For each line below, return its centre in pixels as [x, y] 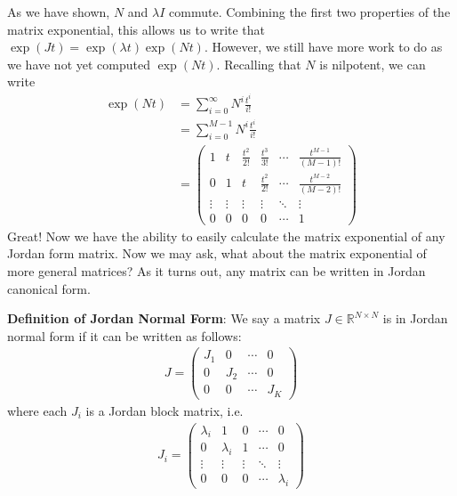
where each [37, 410]
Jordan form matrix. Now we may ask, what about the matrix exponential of [217, 253]
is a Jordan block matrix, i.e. [164, 410]
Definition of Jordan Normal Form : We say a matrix [164, 318]
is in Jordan [415, 318]
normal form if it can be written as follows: [124, 335]
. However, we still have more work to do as [323, 47]
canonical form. [49, 288]
